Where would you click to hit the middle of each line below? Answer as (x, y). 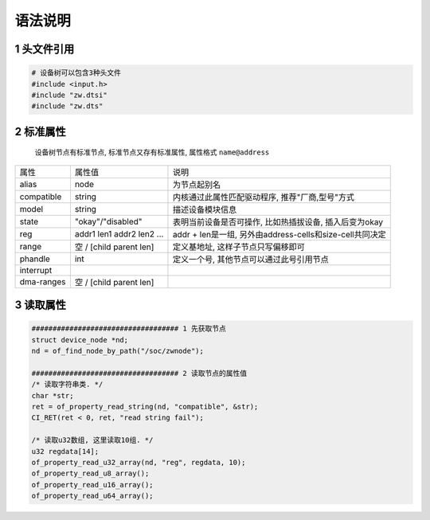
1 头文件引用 (45, 49)
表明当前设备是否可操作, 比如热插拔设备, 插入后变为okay (278, 221)
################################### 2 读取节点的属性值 (139, 373)
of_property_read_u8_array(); (90, 473)
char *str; (53, 395)
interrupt (36, 270)
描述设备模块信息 (205, 209)
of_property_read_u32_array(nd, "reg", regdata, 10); (139, 463)
